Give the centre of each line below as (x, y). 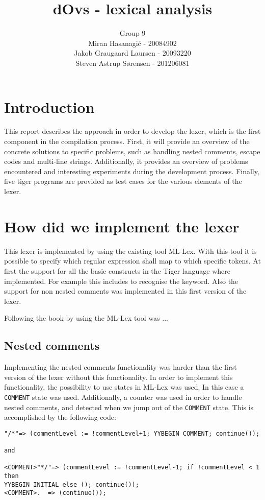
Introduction (49, 106)
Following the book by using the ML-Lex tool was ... (86, 318)
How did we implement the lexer (122, 226)
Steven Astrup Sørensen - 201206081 (132, 63)
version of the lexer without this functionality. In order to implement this (118, 377)
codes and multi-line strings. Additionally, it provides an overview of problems (126, 161)
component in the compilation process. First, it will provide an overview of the (127, 141)
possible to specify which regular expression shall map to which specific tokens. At (132, 261)
